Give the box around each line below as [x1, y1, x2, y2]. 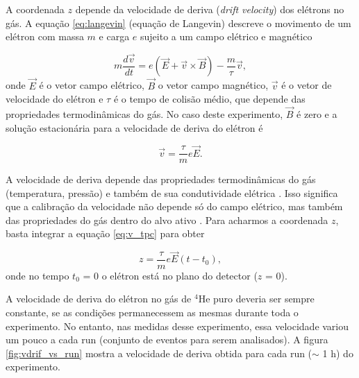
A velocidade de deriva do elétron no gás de [6, 291, 192, 306]
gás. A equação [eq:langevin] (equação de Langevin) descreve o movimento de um [6, 15, 351, 30]
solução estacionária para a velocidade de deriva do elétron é [6, 120, 263, 135]
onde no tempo [6, 268, 69, 282]
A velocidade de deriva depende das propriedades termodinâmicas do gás [6, 172, 316, 187]
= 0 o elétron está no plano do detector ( [83, 268, 258, 282]
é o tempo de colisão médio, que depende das [113, 92, 306, 106]
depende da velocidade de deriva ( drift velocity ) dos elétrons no [75, 2, 344, 16]
